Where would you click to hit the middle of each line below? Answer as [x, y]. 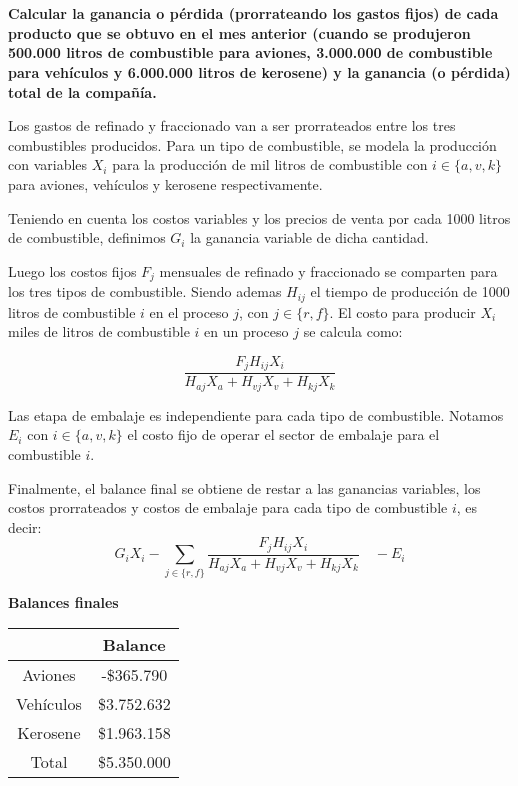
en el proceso [189, 311]
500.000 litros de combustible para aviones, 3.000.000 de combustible [250, 52]
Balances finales [63, 601]
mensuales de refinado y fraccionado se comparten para [328, 270]
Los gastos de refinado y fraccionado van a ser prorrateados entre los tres [232, 125]
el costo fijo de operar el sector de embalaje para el [283, 434]
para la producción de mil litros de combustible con [270, 164]
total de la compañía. [82, 91]
